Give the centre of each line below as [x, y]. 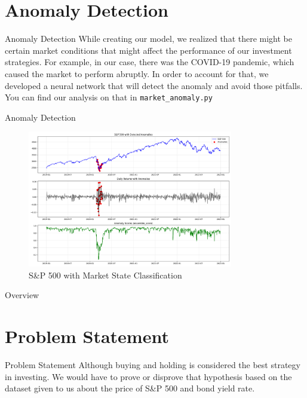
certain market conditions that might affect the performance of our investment [148, 50]
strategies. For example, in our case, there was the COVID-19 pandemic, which [150, 62]
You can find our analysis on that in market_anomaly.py [109, 97]
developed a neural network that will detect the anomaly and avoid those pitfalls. [154, 85]
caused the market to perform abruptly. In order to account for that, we [137, 73]
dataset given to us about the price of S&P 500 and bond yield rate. [130, 388]
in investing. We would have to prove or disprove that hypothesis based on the [148, 376]
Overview [22, 295]
